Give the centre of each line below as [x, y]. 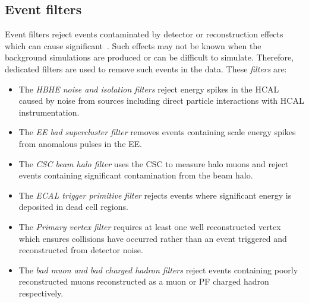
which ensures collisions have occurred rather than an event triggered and [153, 238]
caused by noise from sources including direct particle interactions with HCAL [161, 101]
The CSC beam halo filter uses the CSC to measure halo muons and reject [154, 163]
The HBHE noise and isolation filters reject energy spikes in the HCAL [149, 89]
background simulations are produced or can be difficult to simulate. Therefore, [149, 57]
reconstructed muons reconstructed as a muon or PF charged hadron [144, 281]
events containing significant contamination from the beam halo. [136, 175]
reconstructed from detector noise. [81, 250]
